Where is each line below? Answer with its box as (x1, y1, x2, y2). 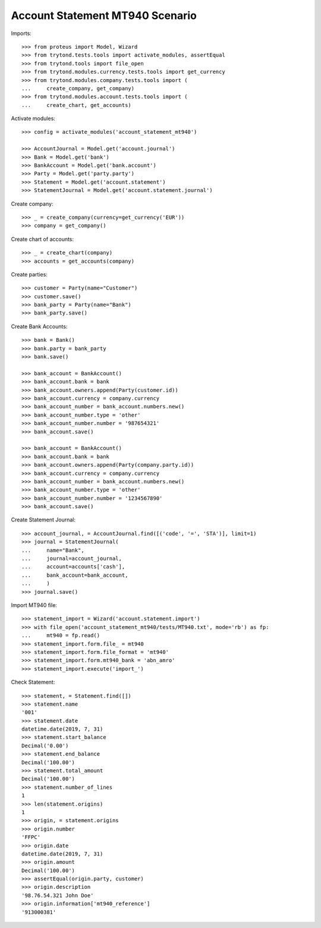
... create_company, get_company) (21, 85, 135, 92)
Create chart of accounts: (11, 235, 74, 243)
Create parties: (11, 270, 48, 278)
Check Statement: (11, 678, 55, 686)
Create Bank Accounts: (11, 323, 68, 330)
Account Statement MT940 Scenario (11, 9, 197, 22)
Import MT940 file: (11, 601, 58, 609)
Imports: (11, 30, 32, 37)
